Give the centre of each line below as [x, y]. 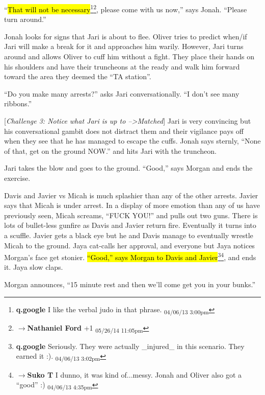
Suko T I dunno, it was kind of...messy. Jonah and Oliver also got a [135, 374]
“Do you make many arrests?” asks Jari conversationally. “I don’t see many [122, 93]
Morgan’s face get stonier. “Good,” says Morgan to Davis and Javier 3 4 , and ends [130, 256]
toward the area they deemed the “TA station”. [78, 76]
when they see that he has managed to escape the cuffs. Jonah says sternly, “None [132, 141]
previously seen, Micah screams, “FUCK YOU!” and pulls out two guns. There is [131, 215]
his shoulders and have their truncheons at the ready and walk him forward [122, 66]
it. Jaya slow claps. [34, 267]
